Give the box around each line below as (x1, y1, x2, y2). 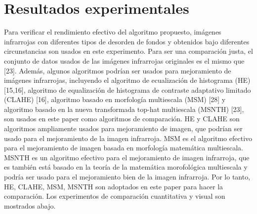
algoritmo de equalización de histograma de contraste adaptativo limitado (28, 84, 251, 95)
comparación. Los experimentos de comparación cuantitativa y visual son (4, 191, 225, 201)
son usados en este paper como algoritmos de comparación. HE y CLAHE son (4, 113, 240, 124)
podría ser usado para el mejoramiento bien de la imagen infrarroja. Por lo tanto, (4, 172, 251, 182)
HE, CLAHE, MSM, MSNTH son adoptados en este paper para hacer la (4, 181, 223, 191)
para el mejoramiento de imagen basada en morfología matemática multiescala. (4, 143, 244, 153)
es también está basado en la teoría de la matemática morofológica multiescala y (4, 162, 248, 172)
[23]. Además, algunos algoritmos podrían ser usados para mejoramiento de (4, 65, 231, 75)
